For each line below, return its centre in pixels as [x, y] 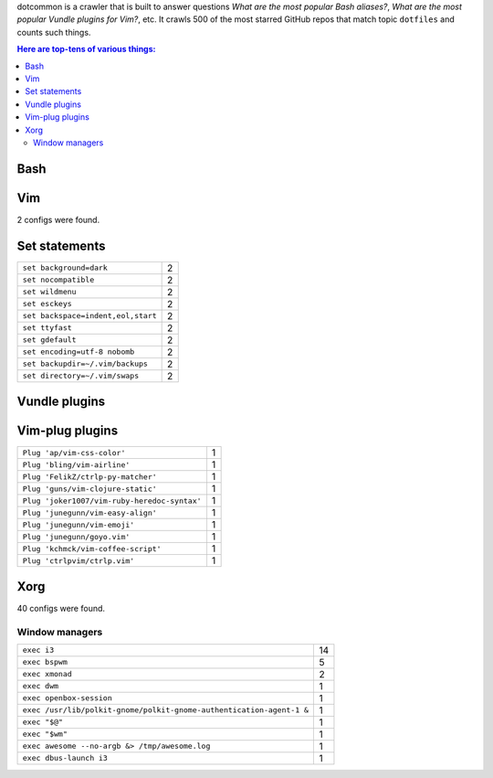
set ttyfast [47, 328]
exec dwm [41, 686]
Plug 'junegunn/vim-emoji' [79, 524]
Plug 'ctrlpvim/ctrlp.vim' [79, 561]
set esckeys [47, 304]
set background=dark [65, 268]
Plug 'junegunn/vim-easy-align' [89, 512]
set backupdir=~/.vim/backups [85, 364]
